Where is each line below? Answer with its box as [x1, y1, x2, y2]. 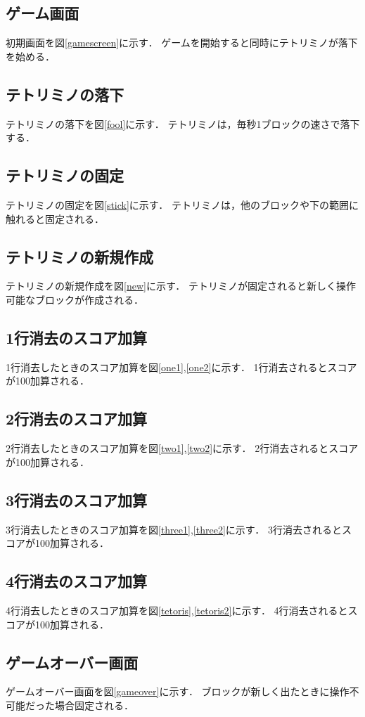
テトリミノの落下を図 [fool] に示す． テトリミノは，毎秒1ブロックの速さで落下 [6, 116, 360, 131]
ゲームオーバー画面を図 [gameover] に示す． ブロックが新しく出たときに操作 [6, 684, 350, 699]
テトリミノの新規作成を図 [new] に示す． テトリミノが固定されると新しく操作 [6, 278, 357, 293]
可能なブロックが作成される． [6, 292, 143, 306]
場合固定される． [54, 697, 134, 712]
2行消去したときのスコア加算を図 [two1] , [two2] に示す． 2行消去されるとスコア [6, 441, 359, 456]
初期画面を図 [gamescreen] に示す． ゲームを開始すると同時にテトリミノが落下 [6, 35, 358, 50]
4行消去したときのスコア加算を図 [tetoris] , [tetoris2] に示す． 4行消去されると [6, 602, 348, 617]
